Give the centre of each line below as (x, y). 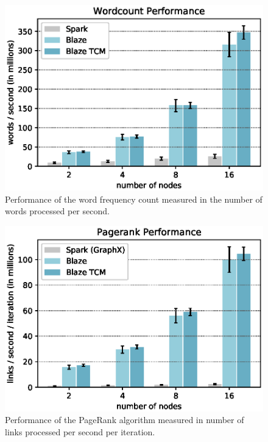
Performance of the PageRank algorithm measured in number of (125, 420)
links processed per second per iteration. (80, 432)
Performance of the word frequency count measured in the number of (134, 199)
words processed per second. (57, 211)
